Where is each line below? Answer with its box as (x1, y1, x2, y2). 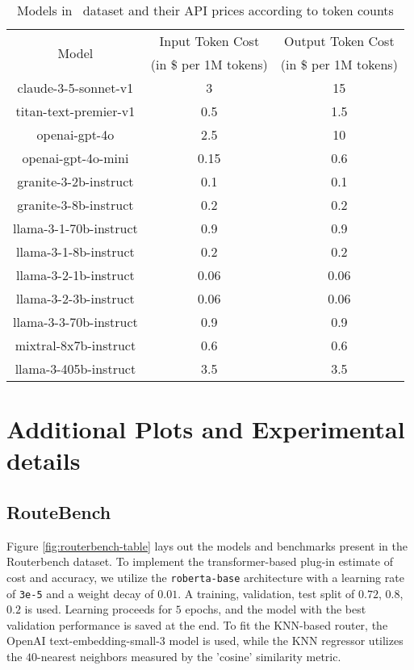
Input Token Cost (159, 31, 260, 50)
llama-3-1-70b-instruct (13, 219, 138, 237)
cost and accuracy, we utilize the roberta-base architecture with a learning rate (6, 568, 404, 585)
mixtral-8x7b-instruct (15, 336, 136, 354)
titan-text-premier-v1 (15, 102, 136, 120)
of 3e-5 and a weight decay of (6, 584, 154, 601)
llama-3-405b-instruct (15, 359, 136, 378)
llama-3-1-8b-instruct (16, 242, 135, 261)
